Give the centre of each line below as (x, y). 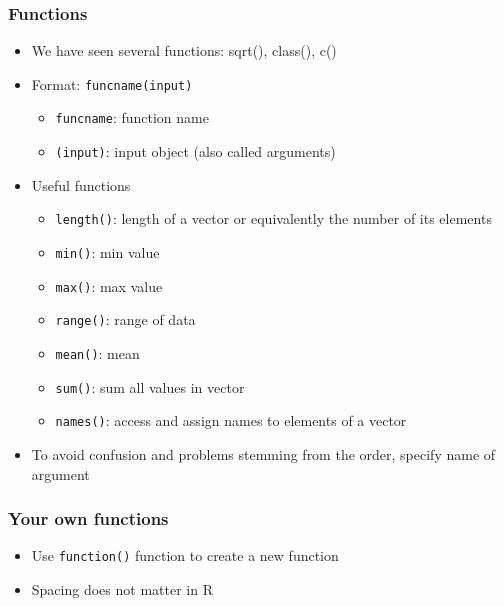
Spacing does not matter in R (122, 589)
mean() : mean (97, 353)
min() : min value (107, 252)
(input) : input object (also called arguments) (195, 151)
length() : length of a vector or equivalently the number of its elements (273, 218)
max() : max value (109, 285)
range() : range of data (125, 319)
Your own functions (88, 518)
